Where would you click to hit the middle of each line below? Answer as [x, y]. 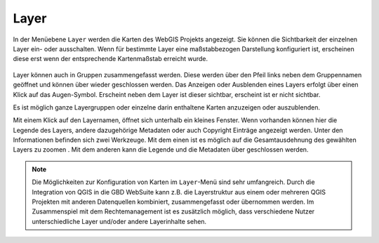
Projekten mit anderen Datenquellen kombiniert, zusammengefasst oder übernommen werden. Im [173, 202]
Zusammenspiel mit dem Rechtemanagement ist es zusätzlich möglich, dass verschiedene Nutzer [173, 211]
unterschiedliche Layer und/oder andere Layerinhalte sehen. [119, 221]
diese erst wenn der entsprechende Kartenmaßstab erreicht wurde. [111, 59]
